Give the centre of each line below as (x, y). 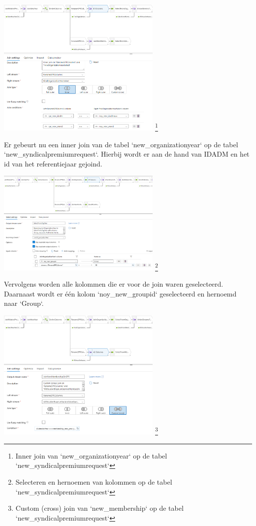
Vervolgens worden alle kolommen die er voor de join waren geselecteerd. (114, 284)
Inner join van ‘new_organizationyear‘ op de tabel (91, 455)
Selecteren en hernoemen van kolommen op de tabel (94, 481)
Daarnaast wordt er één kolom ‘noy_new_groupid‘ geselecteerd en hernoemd (120, 293)
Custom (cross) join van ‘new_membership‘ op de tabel (99, 508)
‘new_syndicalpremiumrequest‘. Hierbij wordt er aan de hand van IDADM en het (127, 154)
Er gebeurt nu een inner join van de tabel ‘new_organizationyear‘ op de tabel (121, 144)
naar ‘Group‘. (24, 303)
